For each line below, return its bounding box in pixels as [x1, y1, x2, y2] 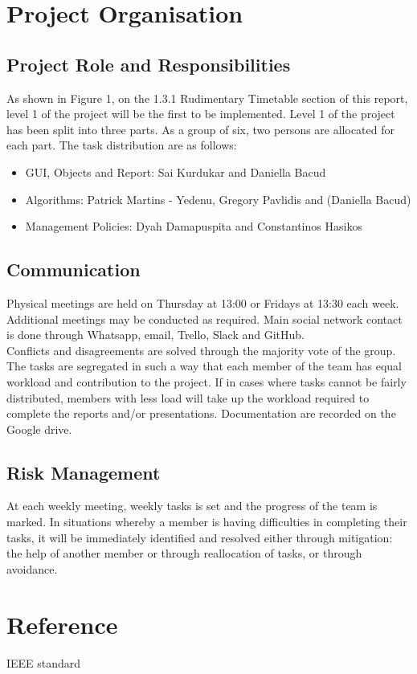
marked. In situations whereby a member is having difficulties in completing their [6, 513, 407, 530]
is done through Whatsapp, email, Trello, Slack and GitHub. [6, 326, 305, 343]
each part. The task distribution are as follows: [6, 137, 237, 153]
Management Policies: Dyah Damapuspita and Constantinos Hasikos [25, 218, 362, 235]
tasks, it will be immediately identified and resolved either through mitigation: [6, 529, 393, 545]
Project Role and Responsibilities [6, 51, 291, 76]
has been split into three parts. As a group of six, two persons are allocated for [6, 121, 395, 137]
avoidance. [6, 560, 58, 577]
